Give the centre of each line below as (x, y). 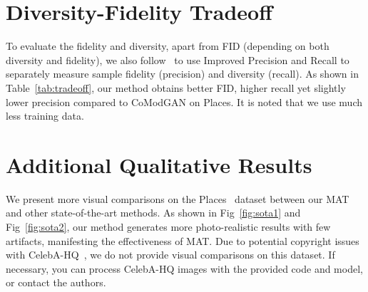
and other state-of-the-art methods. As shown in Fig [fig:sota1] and (153, 213)
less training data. (45, 116)
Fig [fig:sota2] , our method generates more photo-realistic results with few (168, 226)
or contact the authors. (56, 282)
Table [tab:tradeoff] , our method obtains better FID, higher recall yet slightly (176, 87)
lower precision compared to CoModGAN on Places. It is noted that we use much (184, 101)
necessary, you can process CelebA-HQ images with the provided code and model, (184, 268)
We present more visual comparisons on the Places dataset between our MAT (178, 198)
